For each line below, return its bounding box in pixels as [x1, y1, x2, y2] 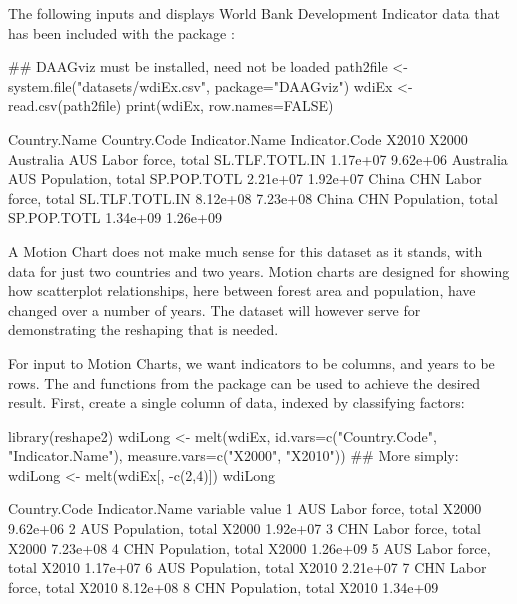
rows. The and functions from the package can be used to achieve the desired [8, 372, 481, 393]
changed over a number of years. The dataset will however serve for [8, 299, 421, 320]
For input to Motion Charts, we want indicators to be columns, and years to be [8, 352, 495, 373]
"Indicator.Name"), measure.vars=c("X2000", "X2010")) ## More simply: [8, 445, 459, 466]
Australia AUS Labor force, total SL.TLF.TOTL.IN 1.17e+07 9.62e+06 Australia [8, 148, 508, 169]
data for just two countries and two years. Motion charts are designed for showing [8, 260, 510, 281]
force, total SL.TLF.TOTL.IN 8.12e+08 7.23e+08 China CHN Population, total [8, 187, 498, 208]
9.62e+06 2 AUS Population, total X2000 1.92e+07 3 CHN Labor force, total [8, 518, 481, 539]
